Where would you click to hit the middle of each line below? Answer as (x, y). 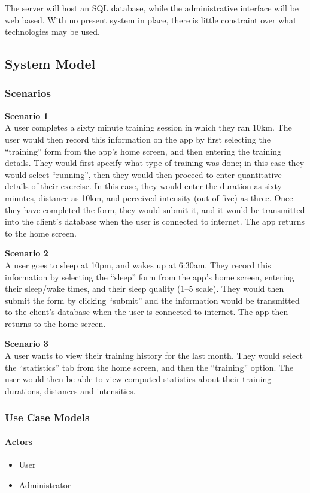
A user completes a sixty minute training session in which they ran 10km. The (148, 127)
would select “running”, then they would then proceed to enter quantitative (143, 174)
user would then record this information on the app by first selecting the (138, 139)
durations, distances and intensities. (70, 390)
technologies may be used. (52, 31)
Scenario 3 (27, 344)
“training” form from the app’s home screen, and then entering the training (143, 151)
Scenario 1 (27, 115)
